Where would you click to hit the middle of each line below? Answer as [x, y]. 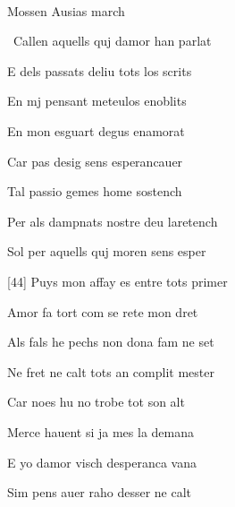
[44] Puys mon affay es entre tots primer [117, 281]
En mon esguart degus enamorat [96, 130]
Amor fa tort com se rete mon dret [103, 311]
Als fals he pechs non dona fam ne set [111, 342]
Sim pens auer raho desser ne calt [100, 492]
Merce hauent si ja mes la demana [101, 431]
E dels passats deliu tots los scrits [100, 70]
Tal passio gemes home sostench [95, 191]
